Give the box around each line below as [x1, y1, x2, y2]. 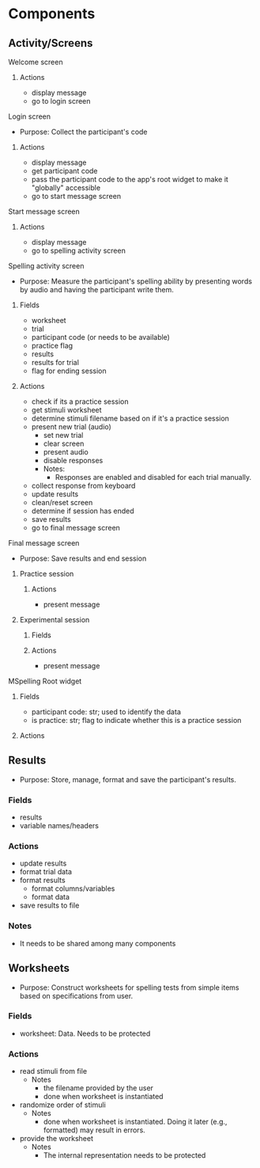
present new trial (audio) [31, 422, 112, 432]
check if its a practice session [31, 397, 129, 406]
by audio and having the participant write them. [19, 285, 174, 294]
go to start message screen [31, 192, 121, 200]
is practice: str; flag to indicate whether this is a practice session [31, 716, 242, 725]
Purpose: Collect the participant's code [19, 127, 148, 136]
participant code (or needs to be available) [31, 333, 170, 341]
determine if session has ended [31, 506, 134, 516]
